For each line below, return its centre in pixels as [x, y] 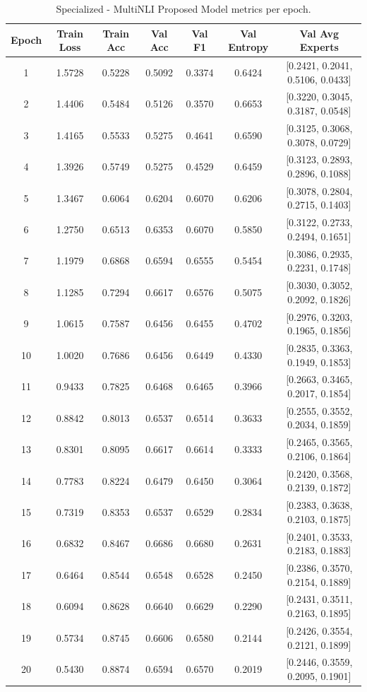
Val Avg [319, 33]
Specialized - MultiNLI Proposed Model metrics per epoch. [183, 8]
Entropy [248, 47]
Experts [319, 47]
